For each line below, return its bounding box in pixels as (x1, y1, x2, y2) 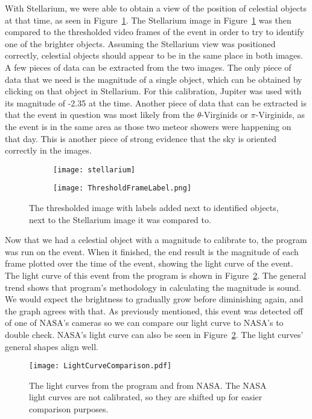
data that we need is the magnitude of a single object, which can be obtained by (5, 73, 302, 85)
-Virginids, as (255, 108, 305, 121)
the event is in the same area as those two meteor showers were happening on (5, 120, 291, 132)
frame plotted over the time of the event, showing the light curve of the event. (5, 257, 293, 270)
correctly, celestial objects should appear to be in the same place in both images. (5, 49, 303, 62)
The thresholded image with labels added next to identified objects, (29, 201, 279, 214)
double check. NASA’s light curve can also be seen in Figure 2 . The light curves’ (5, 328, 304, 340)
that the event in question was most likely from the (5, 108, 195, 121)
